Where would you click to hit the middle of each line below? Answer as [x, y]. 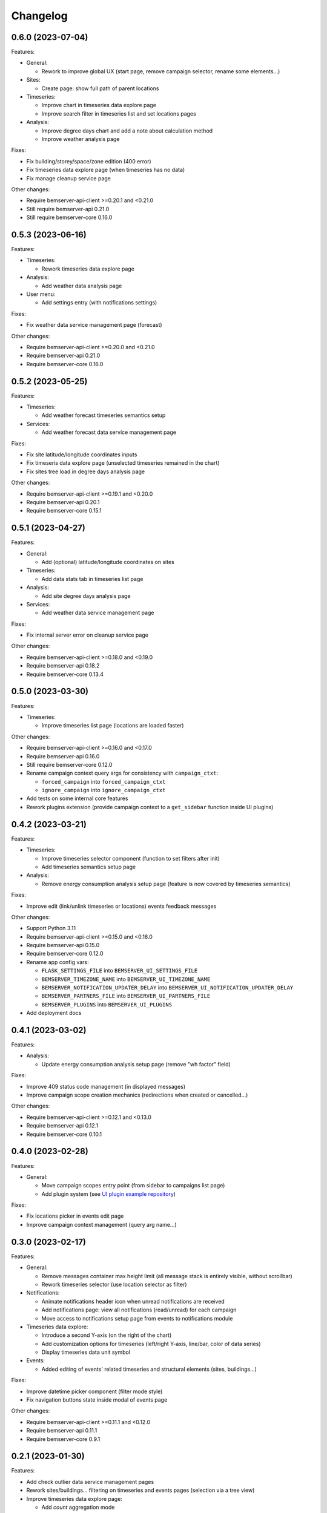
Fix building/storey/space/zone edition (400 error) [89, 161]
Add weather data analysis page [82, 286]
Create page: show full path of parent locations [100, 88]
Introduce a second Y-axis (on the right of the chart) [107, 1335]
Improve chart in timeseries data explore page [99, 105]
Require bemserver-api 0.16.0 [63, 756]
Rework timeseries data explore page [88, 269]
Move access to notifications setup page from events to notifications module [137, 1318]
